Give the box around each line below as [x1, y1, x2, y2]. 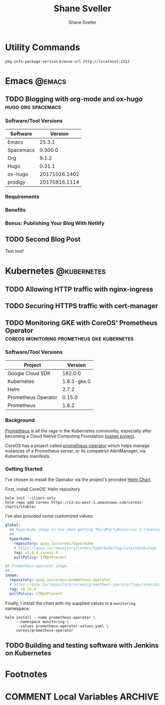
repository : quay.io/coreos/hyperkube [14, 541, 93, 546]
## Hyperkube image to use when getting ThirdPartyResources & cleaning [9, 527, 162, 532]
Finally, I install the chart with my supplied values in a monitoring [5, 600, 136, 606]
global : [5, 522, 21, 528]
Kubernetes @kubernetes [5, 265, 106, 277]
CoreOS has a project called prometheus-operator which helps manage [5, 443, 150, 449]
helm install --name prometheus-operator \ [5, 615, 96, 620]
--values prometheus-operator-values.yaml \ [16, 624, 109, 629]
